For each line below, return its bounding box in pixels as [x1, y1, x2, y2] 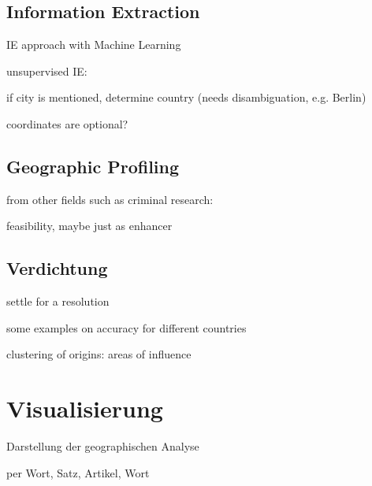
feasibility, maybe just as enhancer [6, 217, 173, 234]
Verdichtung [6, 256, 108, 280]
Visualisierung [6, 392, 163, 425]
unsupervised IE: [6, 62, 87, 79]
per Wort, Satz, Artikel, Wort [6, 464, 150, 480]
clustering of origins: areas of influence [6, 346, 192, 362]
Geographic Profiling [6, 154, 180, 178]
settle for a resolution [6, 293, 110, 310]
